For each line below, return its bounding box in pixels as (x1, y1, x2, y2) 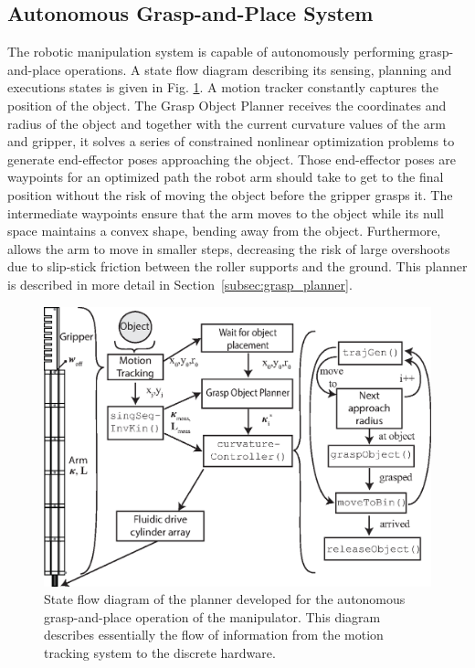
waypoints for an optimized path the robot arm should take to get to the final (7, 167, 444, 186)
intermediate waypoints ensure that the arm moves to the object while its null (7, 203, 444, 222)
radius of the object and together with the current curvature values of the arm (7, 113, 446, 133)
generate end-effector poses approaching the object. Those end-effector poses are (7, 149, 456, 168)
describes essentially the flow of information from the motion (44, 625, 384, 644)
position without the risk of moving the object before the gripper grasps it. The (7, 185, 453, 204)
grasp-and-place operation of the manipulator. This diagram (44, 607, 381, 626)
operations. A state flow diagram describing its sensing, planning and (64, 59, 452, 79)
